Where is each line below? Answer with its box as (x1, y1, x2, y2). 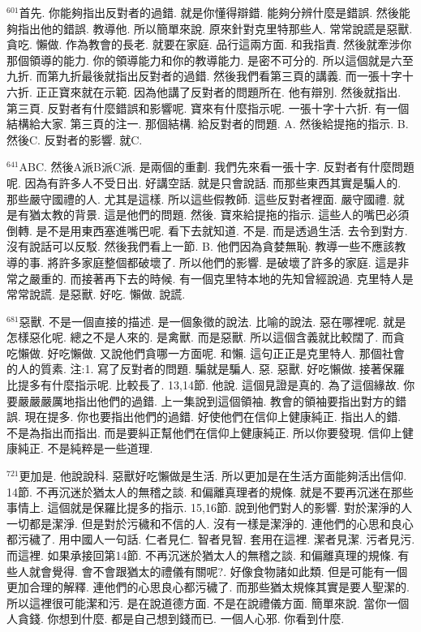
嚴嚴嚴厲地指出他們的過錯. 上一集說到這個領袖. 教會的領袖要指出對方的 (17, 392, 396, 409)
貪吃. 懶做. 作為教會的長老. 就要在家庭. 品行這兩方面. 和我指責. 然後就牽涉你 (6, 36, 412, 53)
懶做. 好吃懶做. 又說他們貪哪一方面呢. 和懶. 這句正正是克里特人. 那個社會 (17, 344, 405, 361)
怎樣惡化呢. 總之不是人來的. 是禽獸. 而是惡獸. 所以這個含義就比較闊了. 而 (6, 329, 393, 346)
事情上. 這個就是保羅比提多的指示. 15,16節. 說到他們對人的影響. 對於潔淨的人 (6, 499, 413, 516)
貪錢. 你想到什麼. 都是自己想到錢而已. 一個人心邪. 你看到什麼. (17, 610, 345, 627)
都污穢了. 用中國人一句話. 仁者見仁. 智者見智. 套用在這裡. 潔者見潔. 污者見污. (6, 531, 415, 548)
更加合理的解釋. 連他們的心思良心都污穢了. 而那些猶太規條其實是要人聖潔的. (6, 578, 410, 595)
